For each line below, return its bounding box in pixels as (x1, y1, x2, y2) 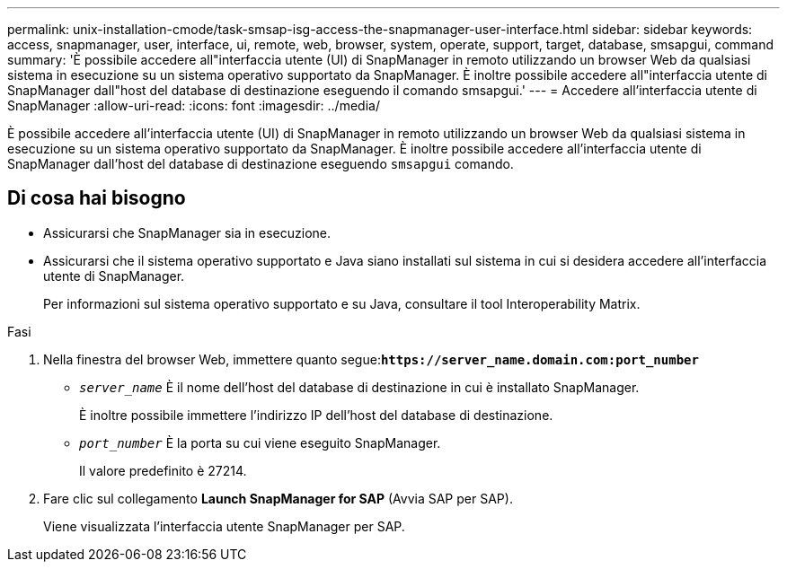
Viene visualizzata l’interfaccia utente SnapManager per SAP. (43, 518, 405, 534)
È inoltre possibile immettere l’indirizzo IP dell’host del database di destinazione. (79, 407, 553, 423)
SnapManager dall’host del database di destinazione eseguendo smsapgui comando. (7, 156, 514, 171)
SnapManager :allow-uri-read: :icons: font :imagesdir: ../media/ (7, 98, 380, 113)
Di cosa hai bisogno (7, 187, 186, 210)
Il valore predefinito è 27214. (79, 462, 247, 478)
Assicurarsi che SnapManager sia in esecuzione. (43, 224, 332, 241)
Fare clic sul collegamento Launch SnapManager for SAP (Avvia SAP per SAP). (43, 490, 513, 506)
